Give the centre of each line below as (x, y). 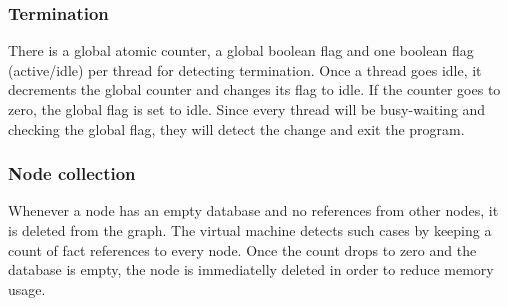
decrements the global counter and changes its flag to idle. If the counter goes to (254, 89)
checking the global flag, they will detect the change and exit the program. (236, 128)
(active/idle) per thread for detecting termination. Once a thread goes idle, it (245, 69)
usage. (27, 288)
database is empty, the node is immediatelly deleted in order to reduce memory (251, 269)
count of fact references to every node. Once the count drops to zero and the (242, 249)
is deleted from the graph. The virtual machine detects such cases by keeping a (250, 230)
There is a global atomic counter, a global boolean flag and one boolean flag (241, 50)
